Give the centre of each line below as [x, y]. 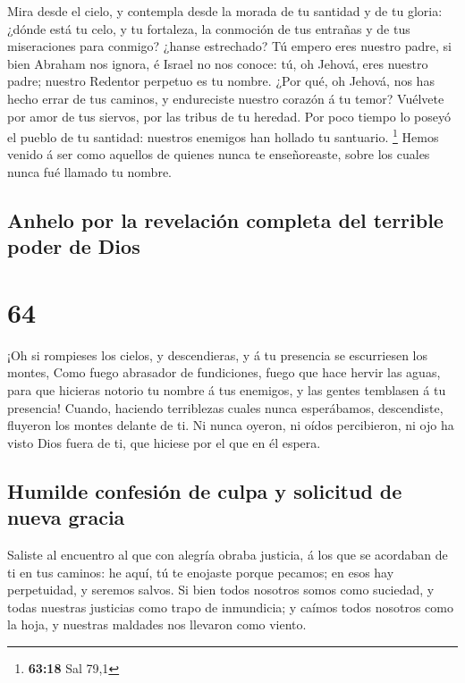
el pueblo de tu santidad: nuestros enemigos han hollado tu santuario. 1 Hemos [223, 135]
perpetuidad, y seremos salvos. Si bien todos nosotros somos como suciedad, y [221, 590]
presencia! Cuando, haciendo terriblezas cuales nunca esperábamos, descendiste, [225, 407]
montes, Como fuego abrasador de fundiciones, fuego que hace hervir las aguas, [224, 372]
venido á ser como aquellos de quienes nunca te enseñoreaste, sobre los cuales [219, 154]
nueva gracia [66, 517]
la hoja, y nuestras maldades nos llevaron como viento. [157, 624]
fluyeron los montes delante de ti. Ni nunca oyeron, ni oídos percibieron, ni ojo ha [231, 425]
